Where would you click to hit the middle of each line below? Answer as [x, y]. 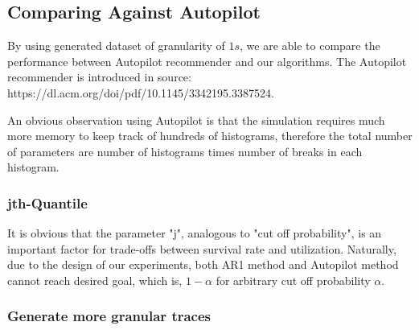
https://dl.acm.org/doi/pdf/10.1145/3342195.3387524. [141, 92]
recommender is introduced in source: [99, 77]
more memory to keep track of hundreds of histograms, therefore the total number [210, 136]
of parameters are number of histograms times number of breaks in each [185, 151]
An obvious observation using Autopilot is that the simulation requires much [196, 120]
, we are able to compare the [310, 45]
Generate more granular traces [109, 316]
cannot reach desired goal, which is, [95, 280]
